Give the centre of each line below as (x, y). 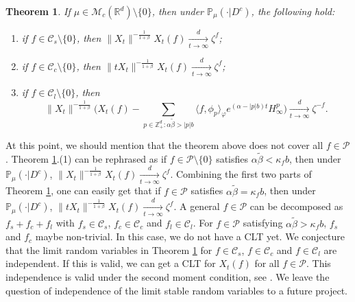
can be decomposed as (296, 206)
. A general (197, 206)
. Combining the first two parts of (241, 174)
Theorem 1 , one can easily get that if (83, 190)
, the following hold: (293, 11)
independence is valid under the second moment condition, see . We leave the (168, 277)
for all (267, 263)
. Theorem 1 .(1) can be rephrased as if (86, 158)
